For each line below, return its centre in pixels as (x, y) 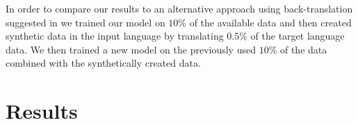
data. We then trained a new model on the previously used (131, 49)
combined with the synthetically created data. (103, 63)
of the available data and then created (270, 22)
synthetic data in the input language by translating (115, 36)
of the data (303, 49)
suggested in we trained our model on (86, 22)
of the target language (298, 36)
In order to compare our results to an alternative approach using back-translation (179, 8)
